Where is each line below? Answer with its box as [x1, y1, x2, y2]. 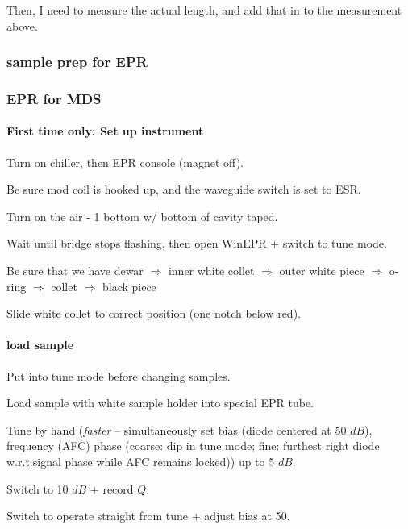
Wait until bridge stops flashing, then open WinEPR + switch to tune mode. [6, 235, 387, 252]
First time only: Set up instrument [6, 123, 204, 140]
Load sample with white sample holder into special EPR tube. [6, 394, 314, 411]
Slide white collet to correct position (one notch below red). [6, 305, 301, 322]
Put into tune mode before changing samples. [6, 367, 231, 384]
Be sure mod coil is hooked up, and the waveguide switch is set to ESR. [6, 181, 361, 198]
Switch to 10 [6, 480, 69, 497]
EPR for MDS [6, 88, 102, 108]
